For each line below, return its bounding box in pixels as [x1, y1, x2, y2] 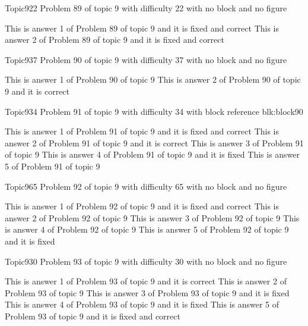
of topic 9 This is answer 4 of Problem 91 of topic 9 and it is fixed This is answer [5, 148, 300, 161]
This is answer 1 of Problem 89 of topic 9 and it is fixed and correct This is [5, 21, 279, 34]
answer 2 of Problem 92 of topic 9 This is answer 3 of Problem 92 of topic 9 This [5, 211, 300, 224]
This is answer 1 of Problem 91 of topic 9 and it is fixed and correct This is [5, 125, 279, 137]
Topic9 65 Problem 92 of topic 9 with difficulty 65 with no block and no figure [5, 180, 287, 192]
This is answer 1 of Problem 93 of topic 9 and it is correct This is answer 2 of [5, 275, 287, 287]
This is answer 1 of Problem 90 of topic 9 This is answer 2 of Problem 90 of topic [5, 73, 301, 86]
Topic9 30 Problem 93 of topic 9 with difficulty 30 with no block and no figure [5, 255, 287, 267]
